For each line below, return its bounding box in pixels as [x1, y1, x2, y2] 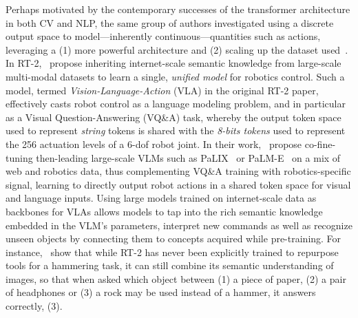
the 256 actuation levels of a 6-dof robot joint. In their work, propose [6, 136, 302, 151]
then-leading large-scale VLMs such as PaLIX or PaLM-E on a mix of [36, 150, 341, 165]
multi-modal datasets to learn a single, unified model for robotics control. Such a [6, 69, 345, 83]
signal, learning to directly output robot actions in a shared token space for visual [6, 177, 351, 191]
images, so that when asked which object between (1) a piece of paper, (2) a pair [6, 271, 346, 286]
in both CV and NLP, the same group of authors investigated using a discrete [6, 15, 334, 30]
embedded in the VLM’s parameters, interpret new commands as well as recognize [6, 218, 352, 232]
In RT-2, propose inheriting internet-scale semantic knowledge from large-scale [6, 56, 341, 70]
